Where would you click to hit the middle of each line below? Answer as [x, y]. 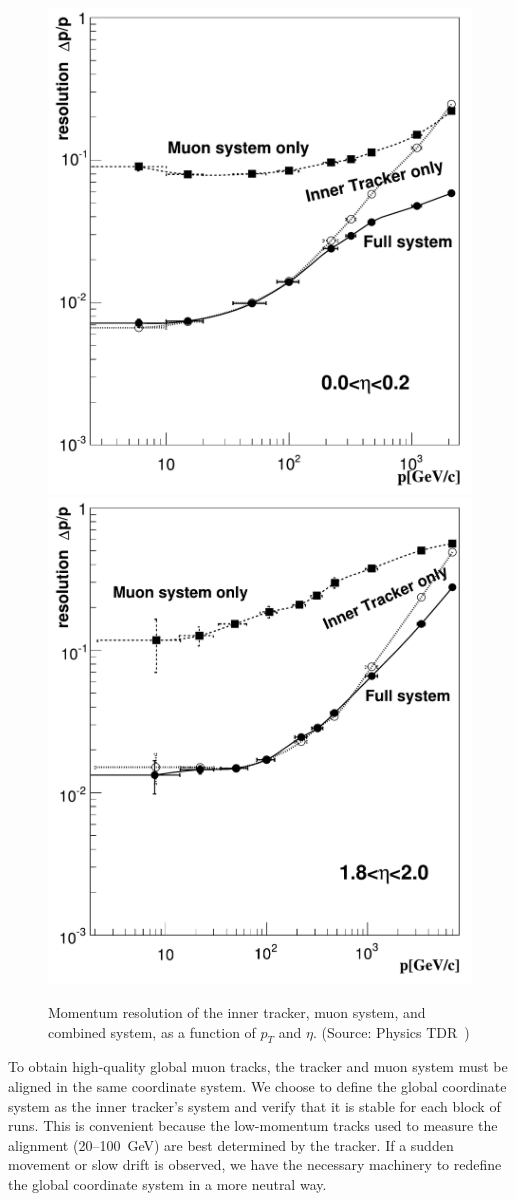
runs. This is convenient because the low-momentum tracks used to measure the [253, 1125]
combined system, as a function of [152, 1031]
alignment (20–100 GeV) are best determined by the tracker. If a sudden [231, 1144]
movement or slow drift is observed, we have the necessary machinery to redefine [255, 1164]
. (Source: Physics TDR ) [391, 1031]
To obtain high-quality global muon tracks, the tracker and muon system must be [258, 1066]
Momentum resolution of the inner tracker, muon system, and [237, 1012]
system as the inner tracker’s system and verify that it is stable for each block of [254, 1105]
